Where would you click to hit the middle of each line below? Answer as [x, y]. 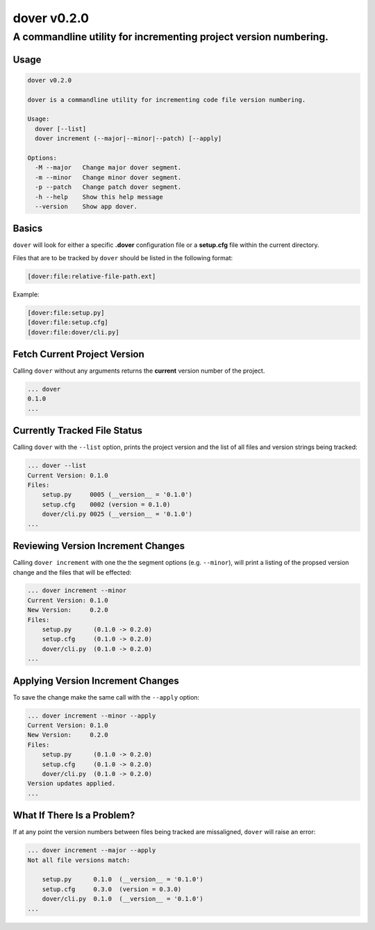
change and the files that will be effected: [72, 572]
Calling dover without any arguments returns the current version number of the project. [139, 371]
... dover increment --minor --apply [92, 716]
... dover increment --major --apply [92, 851]
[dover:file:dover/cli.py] [73, 332]
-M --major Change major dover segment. [108, 168]
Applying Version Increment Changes [96, 680]
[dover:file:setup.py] [66, 313]
